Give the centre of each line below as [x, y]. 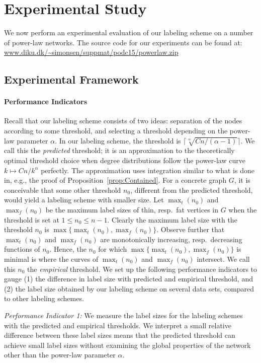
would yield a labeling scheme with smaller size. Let [84, 200]
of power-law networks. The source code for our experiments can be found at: [123, 42]
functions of [22, 249]
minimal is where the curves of [51, 259]
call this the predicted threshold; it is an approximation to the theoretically [119, 150]
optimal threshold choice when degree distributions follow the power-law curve [125, 160]
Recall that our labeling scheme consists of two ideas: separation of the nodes [123, 121]
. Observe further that [191, 229]
